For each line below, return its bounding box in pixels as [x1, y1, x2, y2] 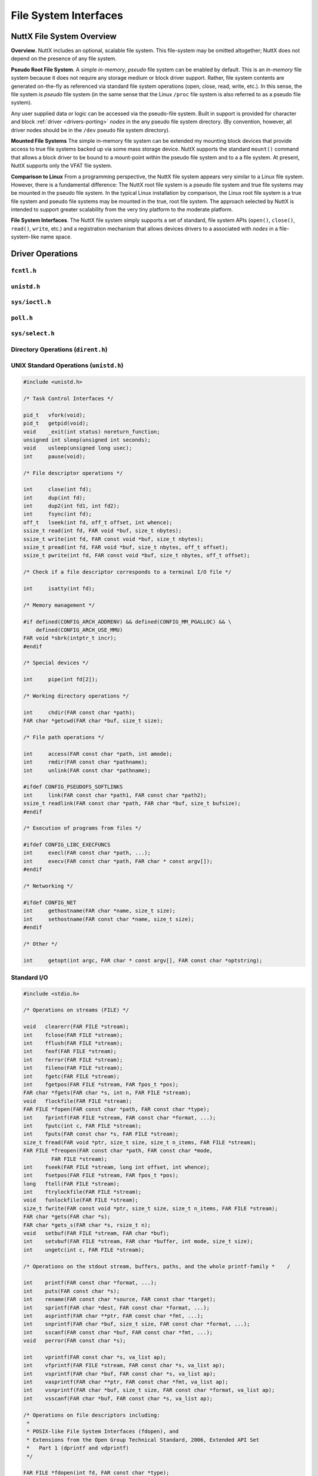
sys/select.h [11, 329, 55, 338]
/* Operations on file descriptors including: [23, 1412, 160, 1418]
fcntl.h [11, 267, 37, 275]
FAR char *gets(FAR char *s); [23, 1213, 111, 1220]
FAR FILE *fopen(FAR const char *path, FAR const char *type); [23, 1106, 210, 1113]
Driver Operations [11, 249, 78, 259]
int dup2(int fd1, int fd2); [23, 502, 120, 510]
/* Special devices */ [23, 659, 89, 667]
